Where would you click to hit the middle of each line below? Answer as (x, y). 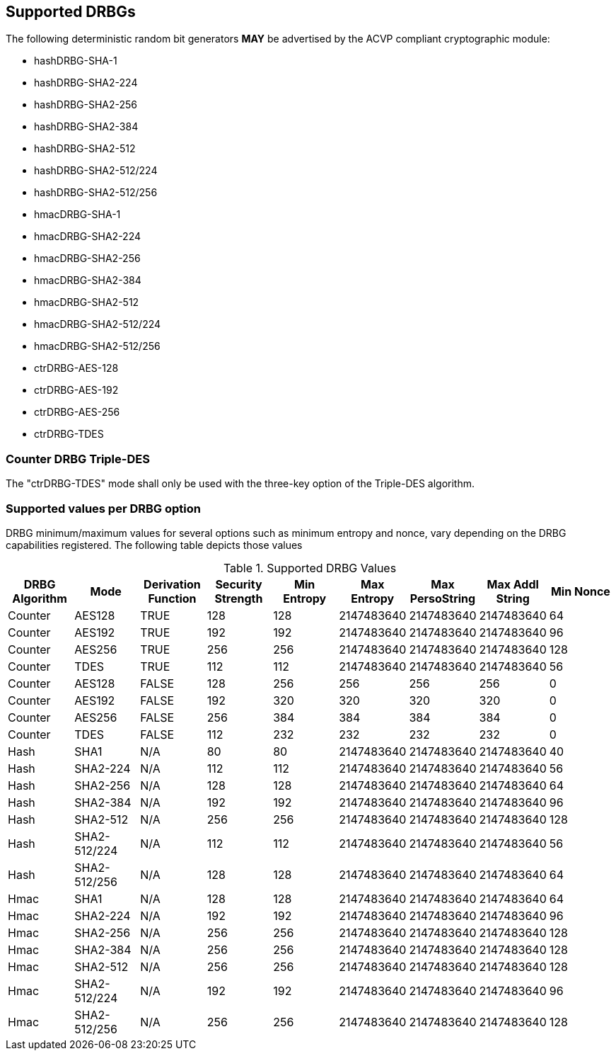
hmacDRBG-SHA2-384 (88, 280)
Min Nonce (580, 591)
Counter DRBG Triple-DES (78, 459)
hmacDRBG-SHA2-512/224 (98, 324)
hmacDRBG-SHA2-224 (88, 237)
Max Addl (513, 584)
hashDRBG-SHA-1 (76, 61)
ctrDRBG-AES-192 (76, 390)
